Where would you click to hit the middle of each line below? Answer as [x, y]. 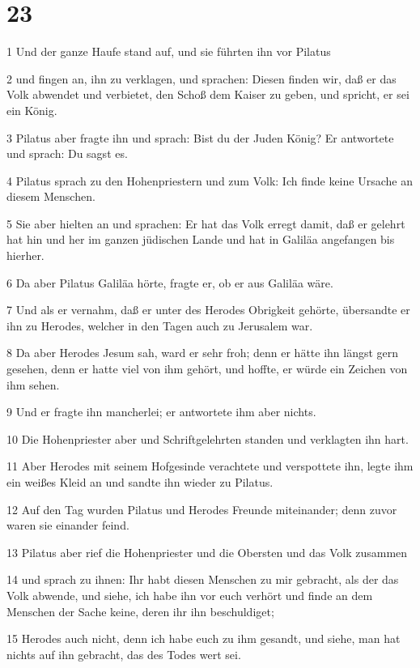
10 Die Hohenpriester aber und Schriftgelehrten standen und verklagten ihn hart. [208, 438]
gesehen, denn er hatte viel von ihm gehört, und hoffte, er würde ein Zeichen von [207, 369]
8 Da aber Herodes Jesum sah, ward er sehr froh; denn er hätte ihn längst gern [203, 353]
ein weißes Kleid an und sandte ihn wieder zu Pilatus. [140, 482]
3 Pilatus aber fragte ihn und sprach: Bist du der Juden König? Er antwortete [200, 137]
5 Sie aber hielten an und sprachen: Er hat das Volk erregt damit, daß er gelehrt [206, 223]
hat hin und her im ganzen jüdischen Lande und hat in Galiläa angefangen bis [201, 239]
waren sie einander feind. [68, 525]
